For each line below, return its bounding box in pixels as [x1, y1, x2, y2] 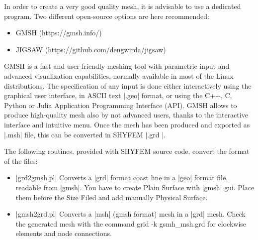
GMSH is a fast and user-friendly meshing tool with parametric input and [4, 61, 230, 71]
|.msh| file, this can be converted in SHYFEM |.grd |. [4, 129, 166, 139]
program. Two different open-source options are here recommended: [4, 10, 210, 21]
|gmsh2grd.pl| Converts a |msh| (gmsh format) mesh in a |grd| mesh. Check [15, 209, 246, 219]
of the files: [4, 155, 38, 166]
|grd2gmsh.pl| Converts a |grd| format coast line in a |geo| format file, [15, 172, 228, 183]
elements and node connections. [15, 228, 112, 239]
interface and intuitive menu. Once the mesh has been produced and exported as [4, 119, 250, 129]
